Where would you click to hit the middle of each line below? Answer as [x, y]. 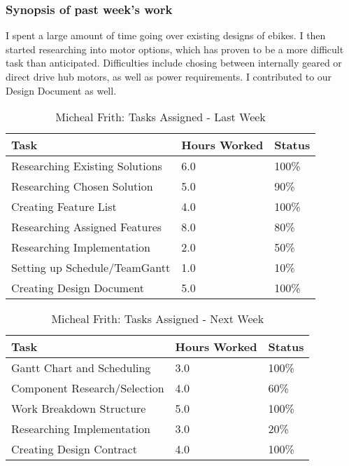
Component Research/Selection [88, 388]
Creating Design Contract [74, 449]
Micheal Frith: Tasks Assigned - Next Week [158, 319]
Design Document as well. [61, 90]
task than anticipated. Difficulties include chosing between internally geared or [174, 63]
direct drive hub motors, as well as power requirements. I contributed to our [169, 76]
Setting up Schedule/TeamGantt [91, 268]
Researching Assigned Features [87, 227]
